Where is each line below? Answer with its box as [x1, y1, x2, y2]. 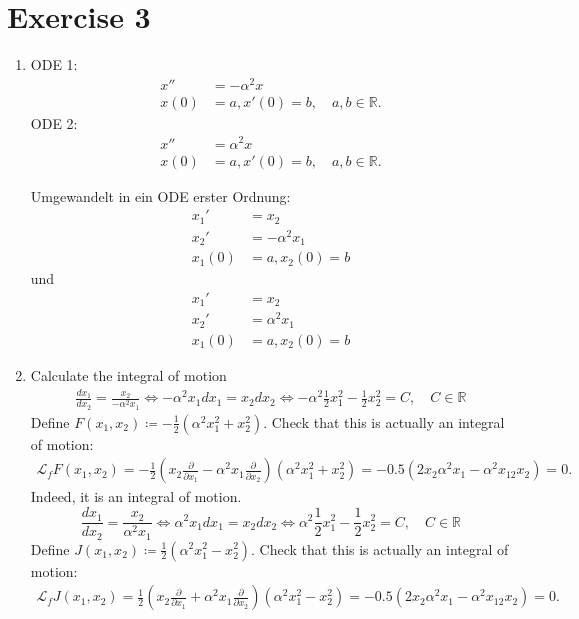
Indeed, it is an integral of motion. [30, 486, 242, 507]
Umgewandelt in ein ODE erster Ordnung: [30, 185, 291, 206]
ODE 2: [30, 112, 78, 133]
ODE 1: [30, 54, 78, 75]
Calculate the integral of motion [30, 364, 227, 385]
